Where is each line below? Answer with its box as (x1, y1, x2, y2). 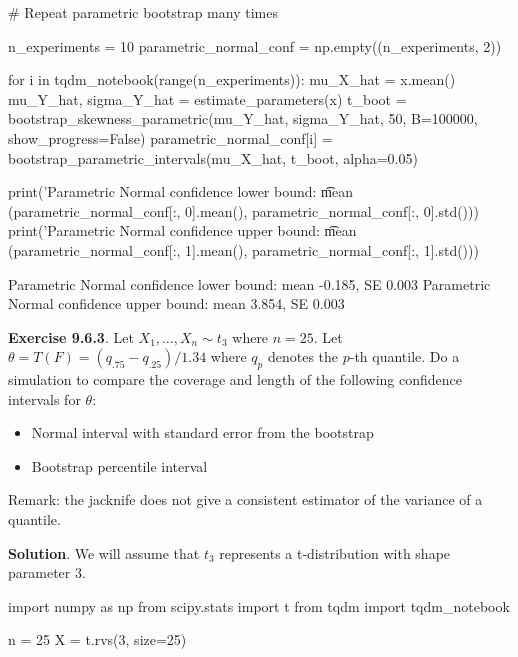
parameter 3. (8, 562, 86, 583)
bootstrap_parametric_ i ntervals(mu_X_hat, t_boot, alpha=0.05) (8, 147, 418, 168)
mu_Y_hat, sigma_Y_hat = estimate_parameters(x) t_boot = (8, 88, 407, 109)
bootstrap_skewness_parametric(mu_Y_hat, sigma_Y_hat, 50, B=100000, (8, 108, 478, 129)
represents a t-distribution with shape (219, 542, 451, 563)
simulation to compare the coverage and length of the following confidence (8, 369, 462, 390)
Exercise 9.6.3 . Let (8, 326, 134, 347)
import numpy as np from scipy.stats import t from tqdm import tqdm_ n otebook (8, 595, 510, 616)
